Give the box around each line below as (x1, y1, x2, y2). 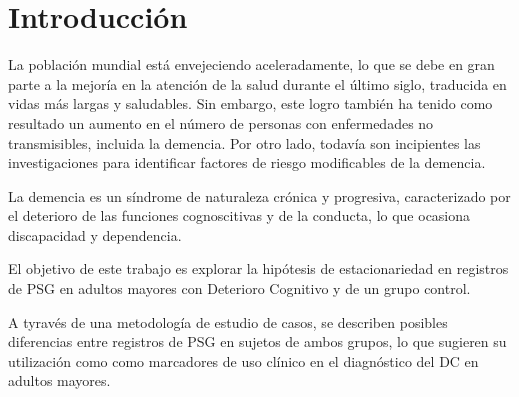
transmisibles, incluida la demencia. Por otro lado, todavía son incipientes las (8, 132, 481, 153)
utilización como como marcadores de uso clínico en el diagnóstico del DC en (8, 350, 479, 371)
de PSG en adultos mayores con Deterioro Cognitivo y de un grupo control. (8, 278, 471, 299)
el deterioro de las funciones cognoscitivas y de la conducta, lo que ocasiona (8, 205, 471, 226)
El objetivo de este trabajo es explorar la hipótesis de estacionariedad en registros (8, 258, 509, 279)
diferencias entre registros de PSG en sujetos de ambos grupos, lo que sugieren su (8, 331, 507, 352)
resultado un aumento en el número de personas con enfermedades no (8, 112, 434, 133)
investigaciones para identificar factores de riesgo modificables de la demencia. (8, 152, 486, 173)
